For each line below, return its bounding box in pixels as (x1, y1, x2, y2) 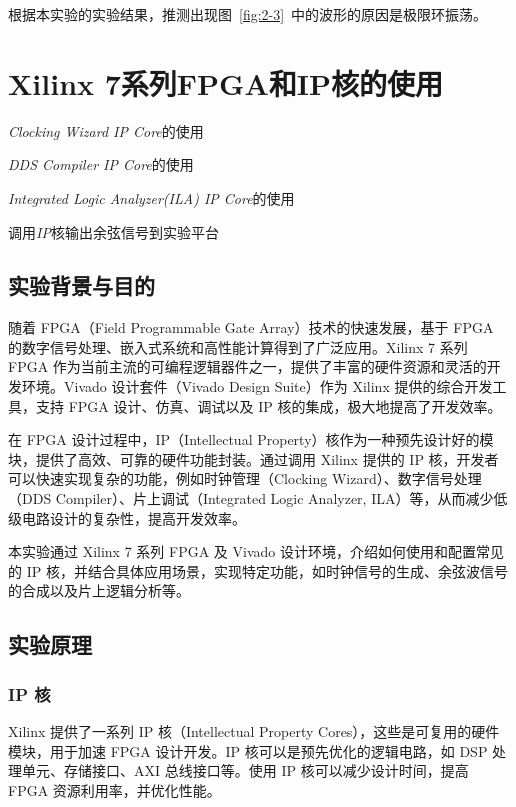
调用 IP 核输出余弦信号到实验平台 (8, 221, 219, 242)
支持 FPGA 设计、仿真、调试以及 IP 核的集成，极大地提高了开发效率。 (35, 395, 502, 416)
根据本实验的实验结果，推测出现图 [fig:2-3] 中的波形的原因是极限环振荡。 (8, 4, 488, 24)
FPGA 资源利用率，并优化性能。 (8, 779, 221, 800)
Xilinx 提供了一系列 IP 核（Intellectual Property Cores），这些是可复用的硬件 (8, 721, 500, 742)
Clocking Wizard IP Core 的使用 (8, 120, 204, 141)
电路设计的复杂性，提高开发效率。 (21, 507, 246, 528)
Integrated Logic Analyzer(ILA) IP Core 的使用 (8, 187, 295, 208)
